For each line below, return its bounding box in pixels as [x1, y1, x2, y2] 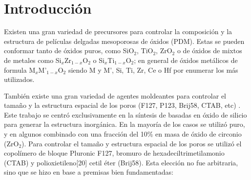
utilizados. [4, 74, 35, 84]
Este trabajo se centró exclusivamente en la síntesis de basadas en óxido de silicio [4, 109, 247, 120]
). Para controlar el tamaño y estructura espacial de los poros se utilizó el [21, 138, 242, 148]
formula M [4, 64, 36, 75]
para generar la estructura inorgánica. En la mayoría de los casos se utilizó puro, [4, 119, 245, 129]
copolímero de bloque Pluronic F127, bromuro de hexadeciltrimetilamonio [4, 148, 225, 158]
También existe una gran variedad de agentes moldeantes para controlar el [4, 90, 227, 100]
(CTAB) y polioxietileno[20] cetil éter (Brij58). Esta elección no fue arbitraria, [4, 157, 238, 167]
